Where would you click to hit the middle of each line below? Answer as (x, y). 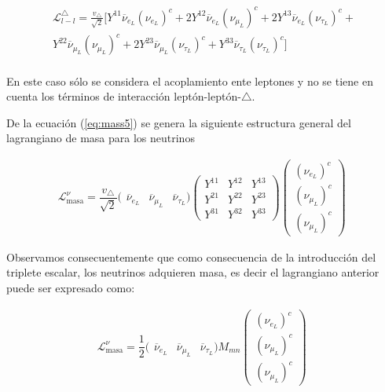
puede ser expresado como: (71, 287)
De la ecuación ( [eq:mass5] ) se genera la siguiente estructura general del (179, 122)
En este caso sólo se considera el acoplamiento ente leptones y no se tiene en (190, 81)
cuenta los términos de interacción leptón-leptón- (124, 96)
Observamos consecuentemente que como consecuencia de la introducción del (191, 256)
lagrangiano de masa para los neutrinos (101, 138)
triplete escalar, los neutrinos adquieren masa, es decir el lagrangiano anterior (193, 272)
